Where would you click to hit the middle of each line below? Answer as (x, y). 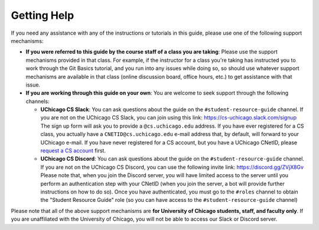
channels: (38, 101)
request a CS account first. (73, 151)
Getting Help (43, 15)
